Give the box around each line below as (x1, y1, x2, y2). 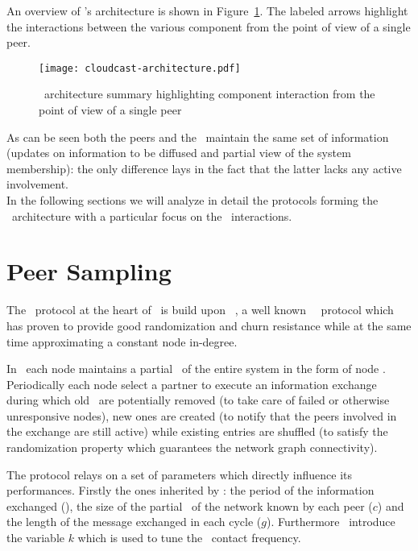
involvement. (6, 176, 68, 193)
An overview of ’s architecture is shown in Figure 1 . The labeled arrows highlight (6, 2, 408, 19)
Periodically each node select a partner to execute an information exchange (6, 375, 377, 392)
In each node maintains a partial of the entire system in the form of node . (6, 360, 386, 377)
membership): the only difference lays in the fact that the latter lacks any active (6, 159, 402, 176)
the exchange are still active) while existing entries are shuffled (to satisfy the (6, 423, 388, 440)
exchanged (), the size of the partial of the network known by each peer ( (6, 497, 373, 514)
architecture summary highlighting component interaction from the (43, 85, 375, 102)
